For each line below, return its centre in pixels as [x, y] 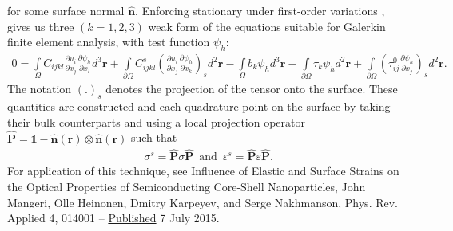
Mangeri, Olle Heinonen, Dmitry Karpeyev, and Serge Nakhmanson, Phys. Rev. [203, 202]
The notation [40, 89]
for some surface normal [66, 10]
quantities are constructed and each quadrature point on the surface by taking [199, 106]
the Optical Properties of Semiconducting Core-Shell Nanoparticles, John [187, 186]
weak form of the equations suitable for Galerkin [267, 26]
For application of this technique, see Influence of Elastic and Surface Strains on [203, 171]
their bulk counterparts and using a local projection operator [157, 121]
